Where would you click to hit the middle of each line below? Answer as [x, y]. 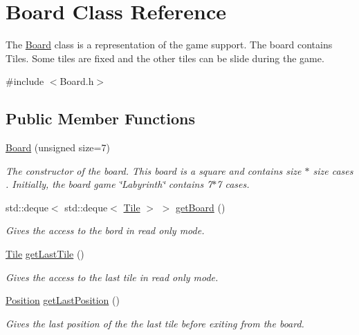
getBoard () [200, 207]
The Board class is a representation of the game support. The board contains [169, 45]
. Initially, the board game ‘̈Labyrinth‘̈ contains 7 [109, 184]
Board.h [77, 81]
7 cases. [233, 184]
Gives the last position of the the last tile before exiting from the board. [155, 323]
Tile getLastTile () [45, 254]
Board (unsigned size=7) [58, 147]
